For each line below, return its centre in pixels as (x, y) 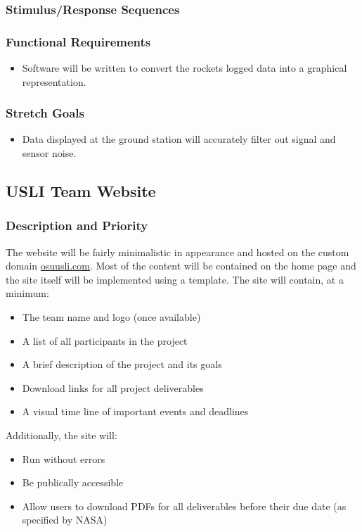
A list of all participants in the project (105, 340)
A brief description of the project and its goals (122, 364)
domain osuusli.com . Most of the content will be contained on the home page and (181, 266)
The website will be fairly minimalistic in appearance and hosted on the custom (177, 252)
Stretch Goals (45, 113)
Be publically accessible (73, 482)
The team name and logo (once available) (111, 317)
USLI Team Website (81, 191)
